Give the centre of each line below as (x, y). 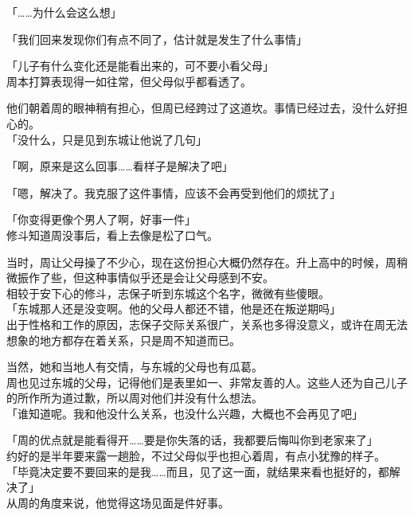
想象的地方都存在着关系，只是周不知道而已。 (123, 340)
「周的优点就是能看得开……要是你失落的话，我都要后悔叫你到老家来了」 (192, 440)
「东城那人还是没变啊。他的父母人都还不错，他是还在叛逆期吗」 (174, 309)
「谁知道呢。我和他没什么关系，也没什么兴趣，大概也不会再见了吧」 (185, 413)
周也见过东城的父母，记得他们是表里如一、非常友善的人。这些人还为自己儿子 (207, 382)
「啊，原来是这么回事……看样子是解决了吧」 (120, 166)
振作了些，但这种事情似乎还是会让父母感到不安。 (145, 278)
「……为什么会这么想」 (64, 12)
